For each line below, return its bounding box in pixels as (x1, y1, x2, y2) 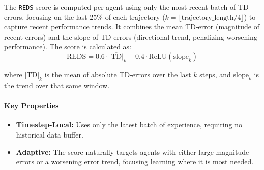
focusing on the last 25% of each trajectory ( (26, 11, 165, 22)
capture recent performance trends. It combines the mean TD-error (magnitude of (4, 21, 259, 32)
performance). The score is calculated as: (4, 41, 131, 52)
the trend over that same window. (4, 80, 110, 91)
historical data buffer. (16, 129, 83, 140)
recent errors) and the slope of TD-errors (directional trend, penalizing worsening (4, 31, 257, 42)
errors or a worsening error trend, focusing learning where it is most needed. (16, 156, 254, 167)
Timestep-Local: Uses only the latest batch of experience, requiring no (16, 119, 242, 130)
